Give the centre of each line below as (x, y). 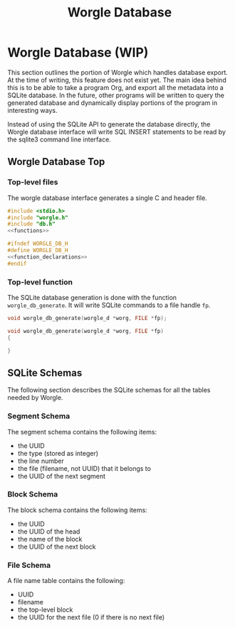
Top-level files (33, 182)
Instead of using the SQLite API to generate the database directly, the (109, 124)
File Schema (29, 565)
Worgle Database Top (56, 162)
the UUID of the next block (57, 547)
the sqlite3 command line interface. (59, 139)
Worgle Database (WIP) (78, 53)
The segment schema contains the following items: (82, 432)
